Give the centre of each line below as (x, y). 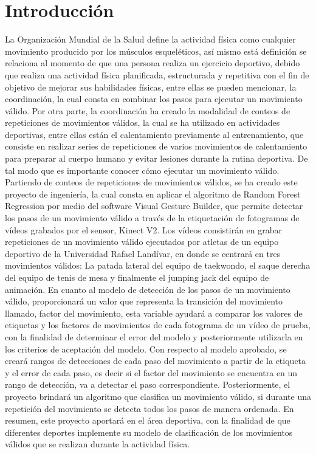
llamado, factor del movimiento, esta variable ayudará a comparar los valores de (154, 313)
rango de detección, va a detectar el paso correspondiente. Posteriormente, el (148, 384)
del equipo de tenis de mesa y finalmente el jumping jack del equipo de (137, 277)
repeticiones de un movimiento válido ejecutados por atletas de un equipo (142, 242)
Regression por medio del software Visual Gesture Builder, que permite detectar (154, 206)
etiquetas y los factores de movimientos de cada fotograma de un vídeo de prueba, (158, 325)
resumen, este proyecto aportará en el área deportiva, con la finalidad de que (148, 420)
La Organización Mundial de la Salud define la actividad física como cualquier (150, 39)
